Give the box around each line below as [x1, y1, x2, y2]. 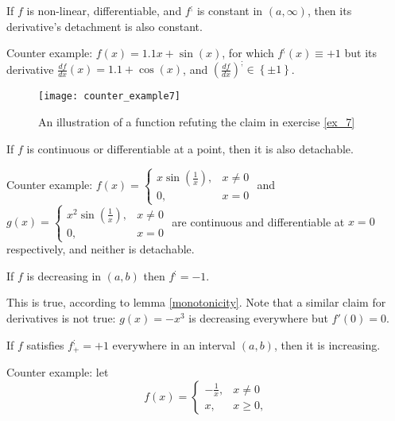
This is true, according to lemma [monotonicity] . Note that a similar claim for [6, 294, 386, 311]
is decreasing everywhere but [188, 310, 328, 326]
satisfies [26, 336, 64, 353]
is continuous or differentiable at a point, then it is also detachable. [26, 140, 354, 156]
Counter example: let [6, 364, 109, 380]
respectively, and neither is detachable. [6, 241, 195, 257]
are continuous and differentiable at [172, 213, 345, 230]
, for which [222, 44, 274, 61]
